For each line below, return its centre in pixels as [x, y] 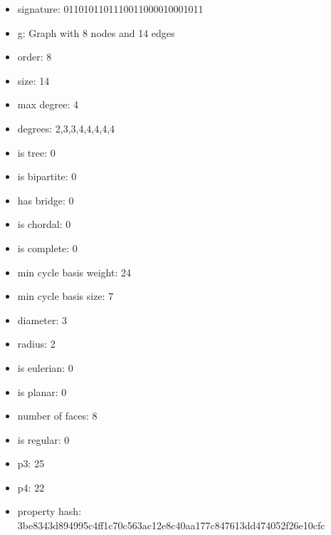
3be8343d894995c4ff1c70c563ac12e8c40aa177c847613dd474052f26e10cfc [171, 525]
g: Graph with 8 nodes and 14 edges [96, 32]
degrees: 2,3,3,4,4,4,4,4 [66, 128]
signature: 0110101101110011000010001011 [110, 9]
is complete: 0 [47, 248]
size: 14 [33, 80]
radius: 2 [36, 344]
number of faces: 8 [57, 416]
